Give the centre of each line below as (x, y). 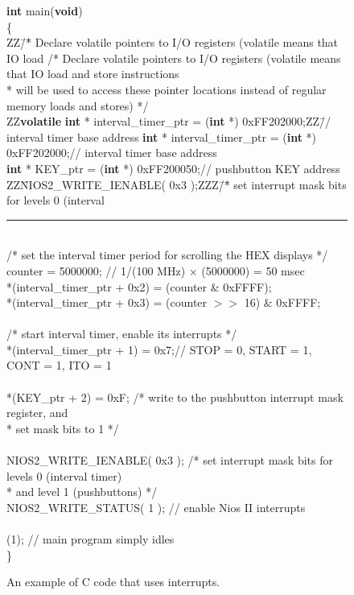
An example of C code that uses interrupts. (113, 582)
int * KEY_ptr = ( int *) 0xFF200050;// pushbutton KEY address (173, 168)
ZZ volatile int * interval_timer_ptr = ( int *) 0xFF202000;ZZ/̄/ (169, 121)
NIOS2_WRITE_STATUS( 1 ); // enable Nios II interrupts (156, 507)
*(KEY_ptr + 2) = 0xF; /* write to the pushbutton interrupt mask (175, 397)
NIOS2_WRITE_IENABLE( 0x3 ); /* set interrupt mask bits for (170, 460)
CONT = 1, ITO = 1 (59, 365)
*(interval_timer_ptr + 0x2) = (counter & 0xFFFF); (139, 286)
